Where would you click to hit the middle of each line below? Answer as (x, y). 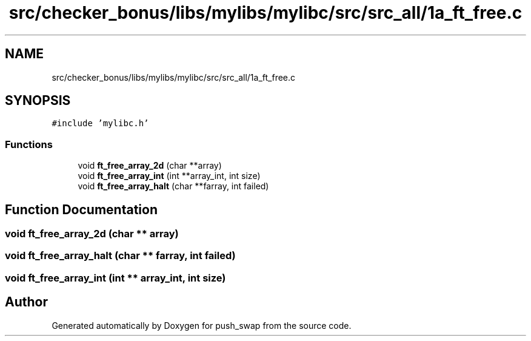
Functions (29, 144)
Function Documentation (81, 209)
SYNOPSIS (38, 101)
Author (26, 302)
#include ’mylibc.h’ (100, 123)
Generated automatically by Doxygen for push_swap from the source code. (202, 325)
